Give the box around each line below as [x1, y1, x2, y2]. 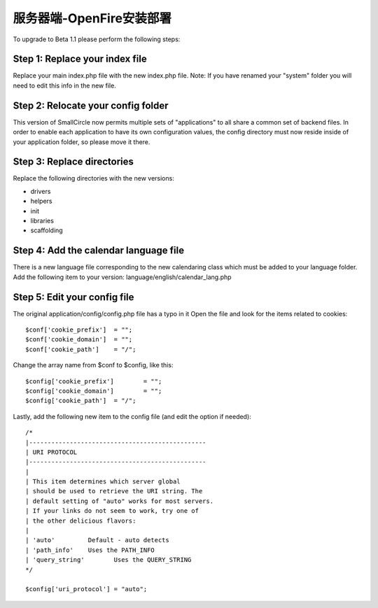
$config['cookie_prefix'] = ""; [25, 377, 162, 385]
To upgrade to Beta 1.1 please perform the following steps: [13, 35, 181, 43]
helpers [30, 197, 52, 206]
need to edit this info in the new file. [13, 81, 117, 90]
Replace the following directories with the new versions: [13, 174, 174, 183]
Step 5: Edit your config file [13, 291, 134, 303]
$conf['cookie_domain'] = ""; [25, 336, 133, 344]
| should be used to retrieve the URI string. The [25, 487, 203, 495]
